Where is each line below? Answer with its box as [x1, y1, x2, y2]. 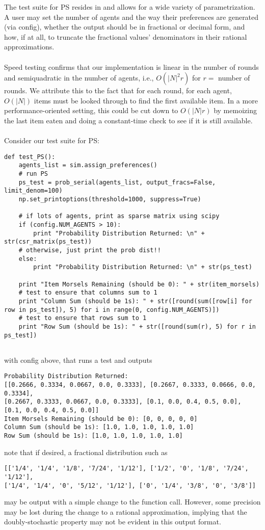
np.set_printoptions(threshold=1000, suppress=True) [18, 196, 201, 203]
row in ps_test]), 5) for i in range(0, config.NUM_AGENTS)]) [4, 306, 220, 313]
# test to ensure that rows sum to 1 [18, 314, 147, 322]
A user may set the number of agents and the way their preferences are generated [4, 11, 259, 22]
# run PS [18, 170, 48, 178]
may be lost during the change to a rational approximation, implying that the [4, 506, 247, 517]
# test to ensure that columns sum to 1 [18, 289, 157, 297]
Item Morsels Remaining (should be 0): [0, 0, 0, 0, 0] [4, 415, 198, 422]
